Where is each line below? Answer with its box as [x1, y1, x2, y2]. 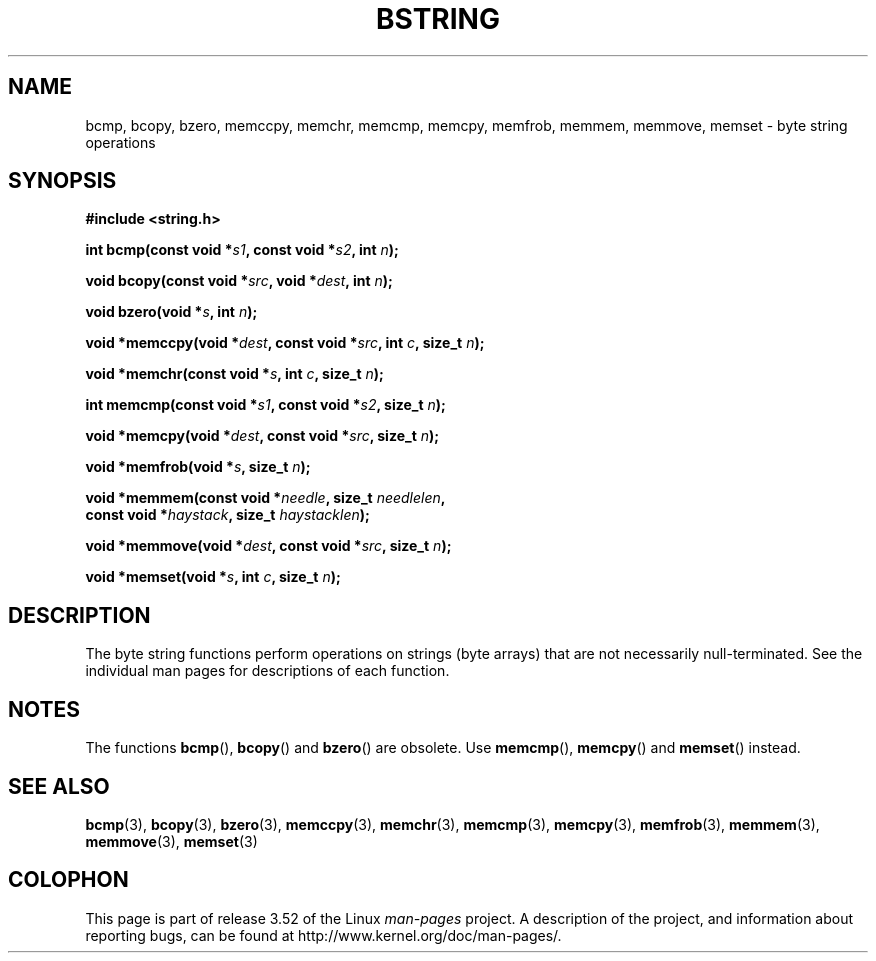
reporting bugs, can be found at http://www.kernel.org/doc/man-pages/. [85, 926, 562, 944]
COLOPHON [8, 867, 129, 893]
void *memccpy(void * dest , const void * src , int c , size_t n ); [85, 334, 485, 352]
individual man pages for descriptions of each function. [85, 662, 450, 680]
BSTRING [376, 2, 500, 36]
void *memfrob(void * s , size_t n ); [85, 458, 311, 476]
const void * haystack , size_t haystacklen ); [85, 506, 370, 524]
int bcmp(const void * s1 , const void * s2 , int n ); [85, 241, 399, 259]
